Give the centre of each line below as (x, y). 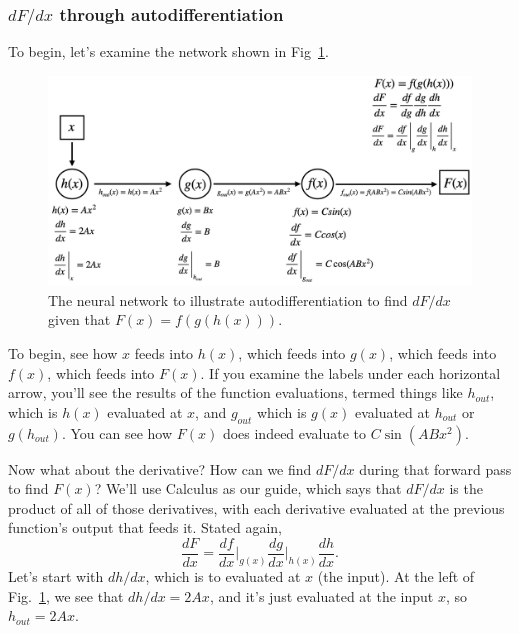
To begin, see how (63, 353)
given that (79, 319)
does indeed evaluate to (294, 432)
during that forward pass (435, 468)
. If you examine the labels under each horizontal (350, 372)
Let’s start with (56, 576)
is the (466, 488)
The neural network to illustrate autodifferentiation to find (228, 299)
